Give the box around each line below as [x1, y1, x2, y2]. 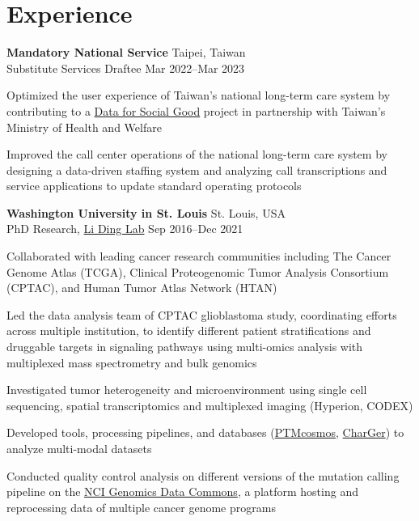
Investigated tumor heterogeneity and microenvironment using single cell [6, 381, 367, 398]
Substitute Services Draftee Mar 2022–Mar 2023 [6, 59, 245, 76]
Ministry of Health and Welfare [6, 118, 162, 135]
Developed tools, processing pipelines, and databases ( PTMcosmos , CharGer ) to [6, 424, 404, 441]
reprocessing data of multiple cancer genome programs [6, 498, 276, 515]
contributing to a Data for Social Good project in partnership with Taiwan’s [6, 102, 386, 119]
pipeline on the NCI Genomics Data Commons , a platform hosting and [6, 483, 358, 500]
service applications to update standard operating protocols [6, 177, 302, 194]
